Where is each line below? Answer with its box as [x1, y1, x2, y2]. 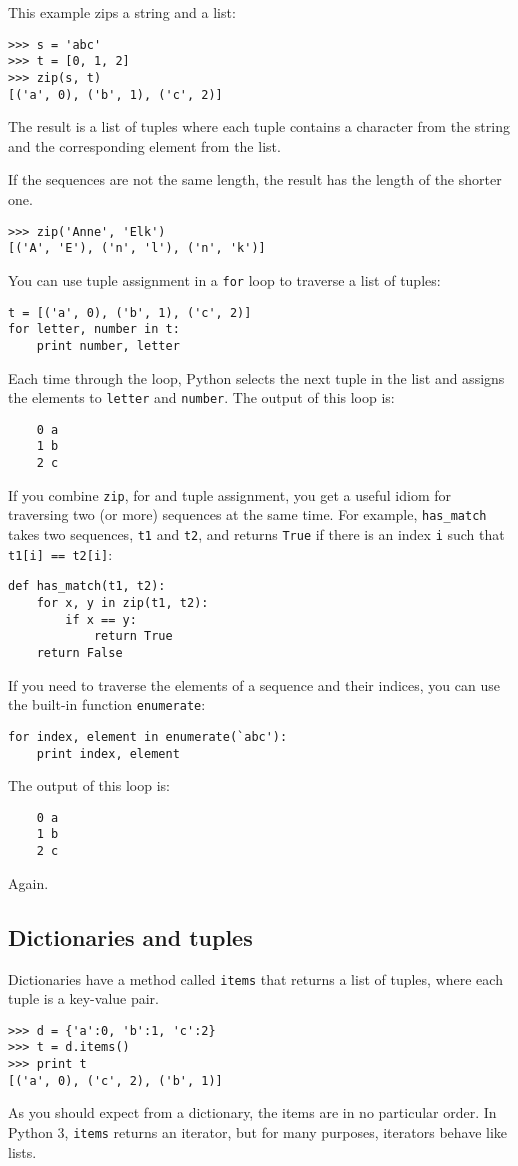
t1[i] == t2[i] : [8, 543, 113, 564]
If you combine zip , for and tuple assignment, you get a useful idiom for [8, 484, 451, 505]
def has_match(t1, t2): [8, 579, 166, 594]
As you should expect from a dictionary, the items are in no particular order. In [8, 1102, 497, 1123]
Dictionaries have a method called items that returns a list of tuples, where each [8, 968, 503, 989]
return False [36, 646, 123, 660]
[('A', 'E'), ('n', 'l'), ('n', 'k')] [8, 241, 266, 256]
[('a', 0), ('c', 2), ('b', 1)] [8, 1073, 223, 1088]
